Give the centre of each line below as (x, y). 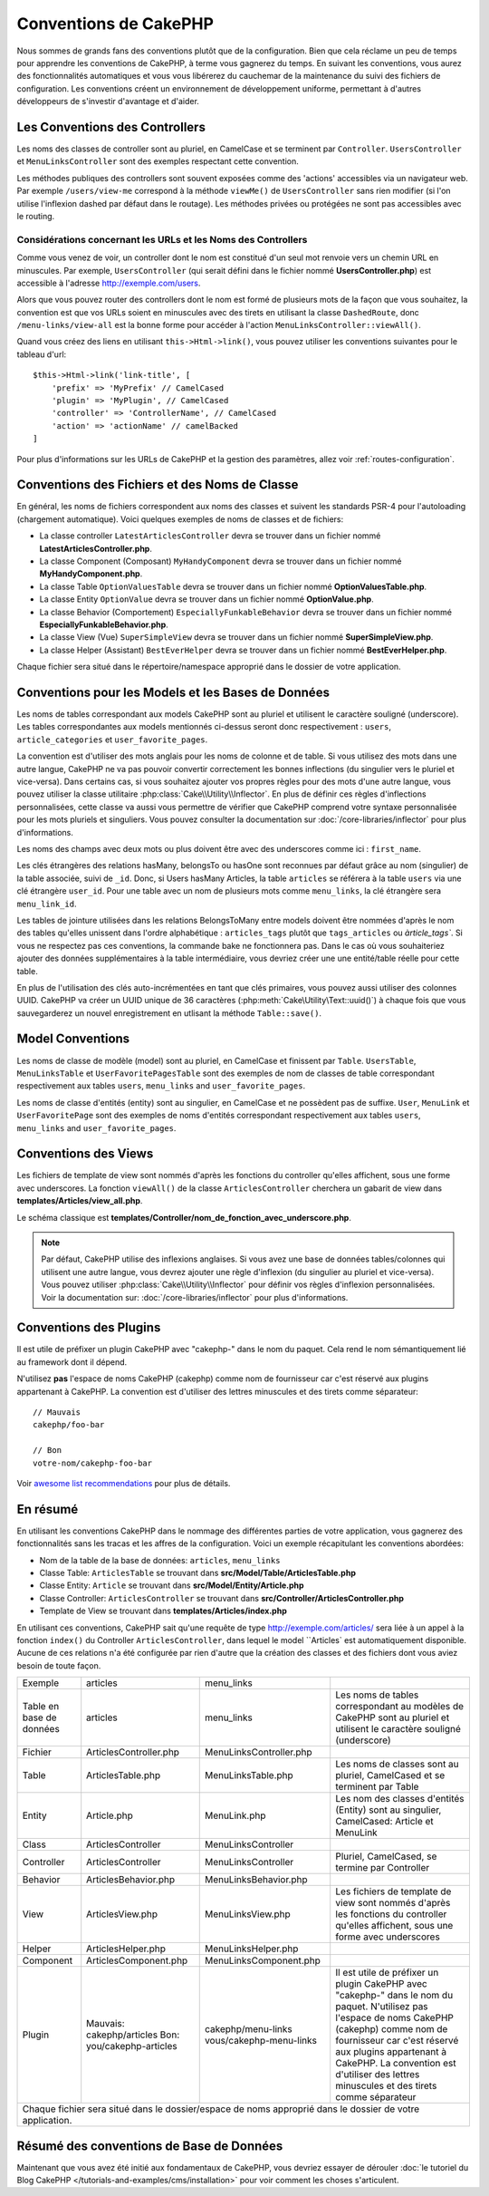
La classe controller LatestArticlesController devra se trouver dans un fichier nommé (210, 536)
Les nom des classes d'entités (400, 1799)
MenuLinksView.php (248, 1914)
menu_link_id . (47, 904)
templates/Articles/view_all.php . (80, 1201)
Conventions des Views (85, 1154)
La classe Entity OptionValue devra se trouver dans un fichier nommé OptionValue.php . (207, 599)
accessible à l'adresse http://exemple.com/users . (109, 283)
